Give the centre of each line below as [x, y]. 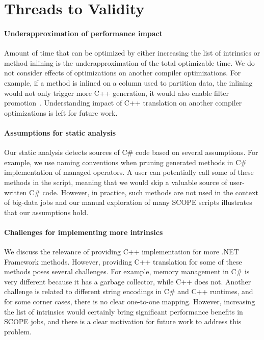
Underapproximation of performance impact [84, 33]
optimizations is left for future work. [61, 112]
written [16, 192]
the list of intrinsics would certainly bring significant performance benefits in [124, 311]
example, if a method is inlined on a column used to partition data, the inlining [128, 82]
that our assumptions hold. [46, 212]
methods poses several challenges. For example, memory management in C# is [127, 271]
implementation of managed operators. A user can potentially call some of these [129, 172]
